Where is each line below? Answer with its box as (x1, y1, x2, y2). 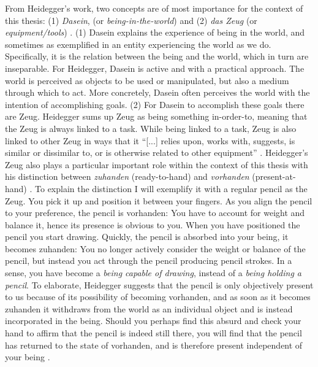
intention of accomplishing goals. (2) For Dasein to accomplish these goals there (5, 98, 305, 110)
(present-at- (252, 170, 296, 183)
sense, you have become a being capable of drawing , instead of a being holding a (5, 266, 302, 279)
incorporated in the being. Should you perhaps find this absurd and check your (5, 314, 301, 327)
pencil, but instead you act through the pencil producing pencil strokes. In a (5, 254, 292, 267)
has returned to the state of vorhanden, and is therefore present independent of (5, 338, 303, 351)
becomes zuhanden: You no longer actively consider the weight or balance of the (5, 242, 306, 255)
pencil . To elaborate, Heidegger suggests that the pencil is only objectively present (5, 278, 314, 291)
